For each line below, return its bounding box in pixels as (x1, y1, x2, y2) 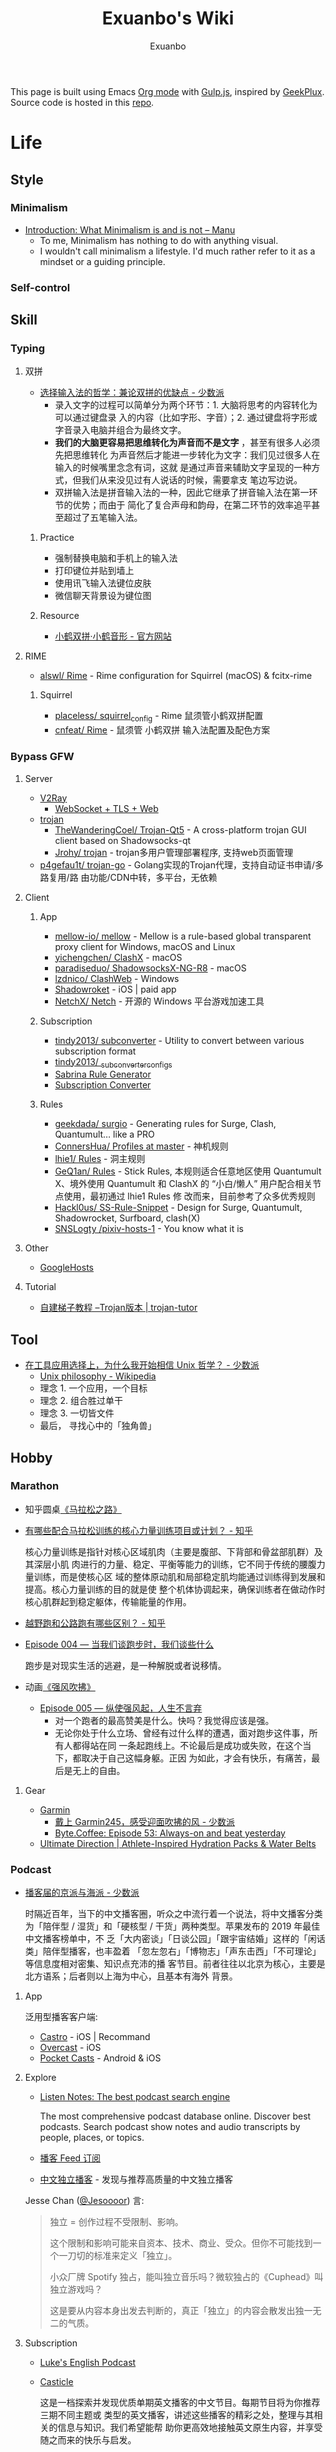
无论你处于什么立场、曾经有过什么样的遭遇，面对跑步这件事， (54, 1727, 310, 1739)
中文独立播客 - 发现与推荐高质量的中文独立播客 (39, 2173, 233, 2186)
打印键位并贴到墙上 (54, 565, 135, 577)
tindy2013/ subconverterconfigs (54, 1055, 173, 1070)
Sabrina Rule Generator (54, 1068, 152, 1081)
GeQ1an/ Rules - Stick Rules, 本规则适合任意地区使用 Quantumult (54, 1165, 322, 1177)
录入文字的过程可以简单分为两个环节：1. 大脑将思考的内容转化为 (54, 399, 318, 411)
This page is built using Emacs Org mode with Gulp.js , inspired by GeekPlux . (10, 85, 325, 97)
